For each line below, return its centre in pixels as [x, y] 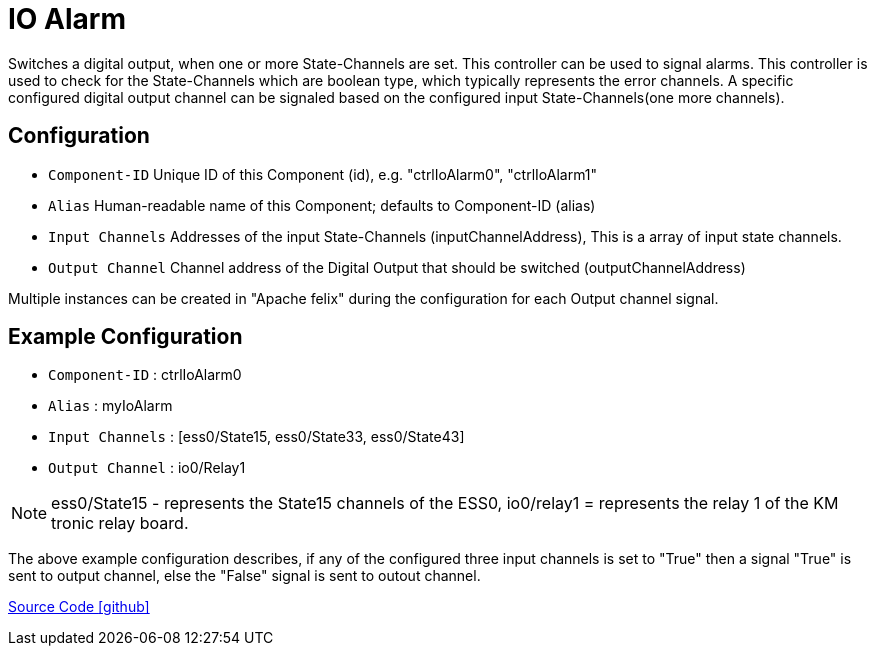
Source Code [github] [79, 607]
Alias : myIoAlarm [110, 406]
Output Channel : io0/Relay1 [147, 468]
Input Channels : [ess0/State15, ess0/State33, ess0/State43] [256, 437]
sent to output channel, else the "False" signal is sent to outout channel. [244, 576]
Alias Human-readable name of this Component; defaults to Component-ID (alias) [322, 205]
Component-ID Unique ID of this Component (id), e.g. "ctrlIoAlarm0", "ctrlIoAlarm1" [323, 174]
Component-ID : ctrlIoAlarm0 [145, 375]
